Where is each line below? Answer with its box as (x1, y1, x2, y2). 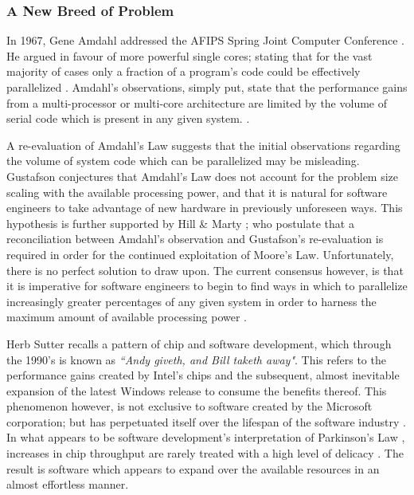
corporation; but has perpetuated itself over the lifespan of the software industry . (6, 413, 406, 430)
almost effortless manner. (6, 476, 129, 493)
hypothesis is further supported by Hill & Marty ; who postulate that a (6, 214, 354, 231)
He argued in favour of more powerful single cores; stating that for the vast (6, 47, 373, 64)
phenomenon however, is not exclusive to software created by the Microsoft (6, 398, 373, 414)
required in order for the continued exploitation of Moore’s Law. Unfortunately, (6, 246, 394, 262)
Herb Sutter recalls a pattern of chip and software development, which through (6, 335, 392, 352)
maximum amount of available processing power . (6, 308, 248, 325)
